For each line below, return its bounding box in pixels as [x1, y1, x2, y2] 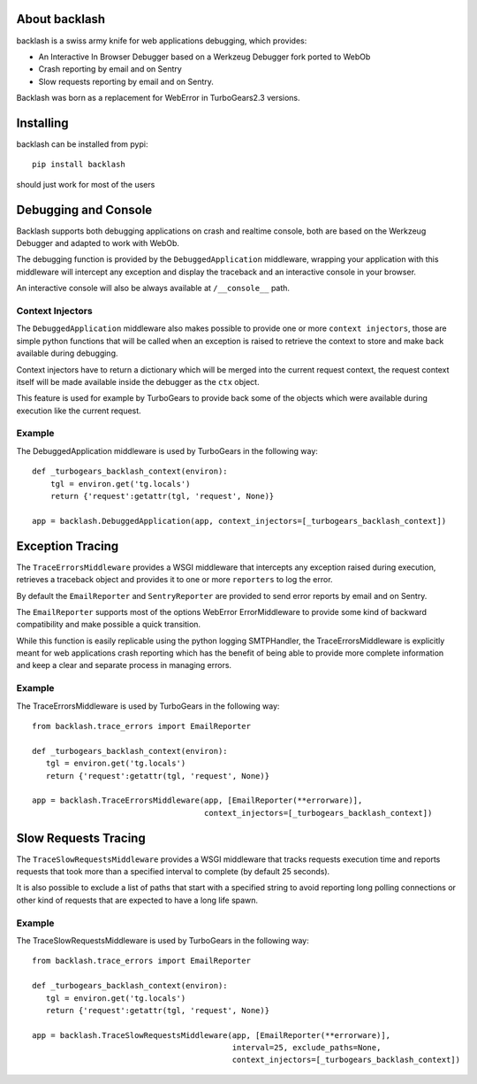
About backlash [16, 12, 106, 27]
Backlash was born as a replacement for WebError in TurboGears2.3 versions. [16, 93, 300, 104]
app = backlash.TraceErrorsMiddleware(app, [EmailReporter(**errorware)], [32, 796, 363, 805]
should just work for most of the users [16, 179, 155, 189]
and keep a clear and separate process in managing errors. [16, 660, 232, 671]
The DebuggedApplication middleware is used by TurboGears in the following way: [16, 445, 318, 456]
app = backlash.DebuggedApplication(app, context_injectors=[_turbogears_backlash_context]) [32, 516, 447, 526]
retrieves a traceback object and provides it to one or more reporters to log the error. [16, 574, 333, 585]
